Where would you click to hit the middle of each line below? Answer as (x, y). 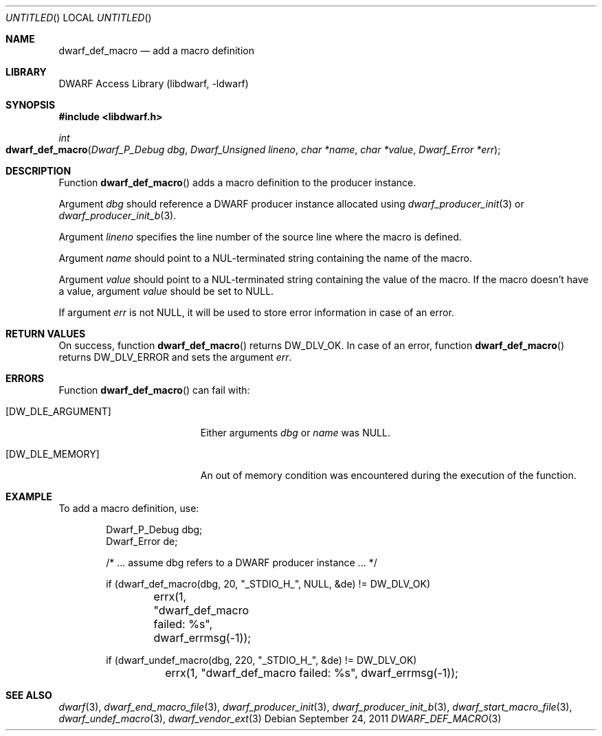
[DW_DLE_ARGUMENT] (58, 411)
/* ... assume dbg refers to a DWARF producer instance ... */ (242, 562)
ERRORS (25, 378)
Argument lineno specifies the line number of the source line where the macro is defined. (260, 237)
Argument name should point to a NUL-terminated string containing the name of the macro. (265, 258)
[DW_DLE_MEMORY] (53, 454)
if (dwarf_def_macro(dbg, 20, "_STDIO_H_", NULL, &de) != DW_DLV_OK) (268, 584)
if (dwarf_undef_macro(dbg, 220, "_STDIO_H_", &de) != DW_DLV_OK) (261, 660)
